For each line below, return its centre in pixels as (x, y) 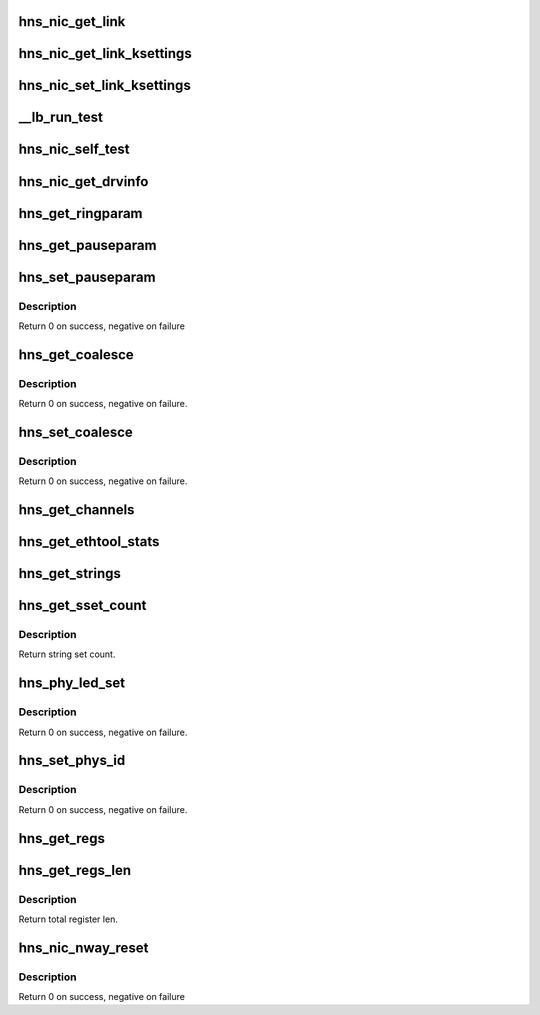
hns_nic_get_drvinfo (83, 181)
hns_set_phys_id (72, 760)
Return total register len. (68, 919)
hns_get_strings (70, 573)
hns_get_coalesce (76, 354)
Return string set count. (67, 654)
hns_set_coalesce (76, 431)
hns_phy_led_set (72, 683)
